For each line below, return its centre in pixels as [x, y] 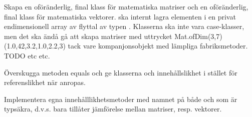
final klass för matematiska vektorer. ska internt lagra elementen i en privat [120, 16]
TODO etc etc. [27, 55]
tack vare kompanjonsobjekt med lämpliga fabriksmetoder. [158, 46]
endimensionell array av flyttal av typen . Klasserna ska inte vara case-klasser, [124, 26]
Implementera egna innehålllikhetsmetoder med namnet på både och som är [121, 99]
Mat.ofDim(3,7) [198, 36]
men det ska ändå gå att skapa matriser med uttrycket [88, 36]
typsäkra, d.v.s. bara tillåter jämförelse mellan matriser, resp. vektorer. [113, 109]
